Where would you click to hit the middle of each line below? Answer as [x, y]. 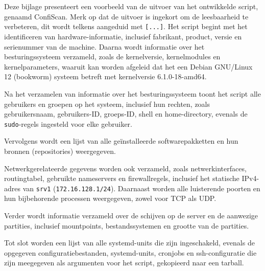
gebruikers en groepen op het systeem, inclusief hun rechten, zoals [107, 104]
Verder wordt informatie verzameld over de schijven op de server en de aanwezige [131, 216]
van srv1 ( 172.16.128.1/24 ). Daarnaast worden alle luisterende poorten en [141, 188]
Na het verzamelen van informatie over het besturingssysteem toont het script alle [132, 94]
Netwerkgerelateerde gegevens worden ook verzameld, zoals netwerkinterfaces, [125, 168]
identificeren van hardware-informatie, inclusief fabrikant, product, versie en [123, 37]
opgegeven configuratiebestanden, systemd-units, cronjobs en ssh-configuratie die [130, 252]
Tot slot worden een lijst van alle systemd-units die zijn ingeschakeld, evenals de [129, 243]
